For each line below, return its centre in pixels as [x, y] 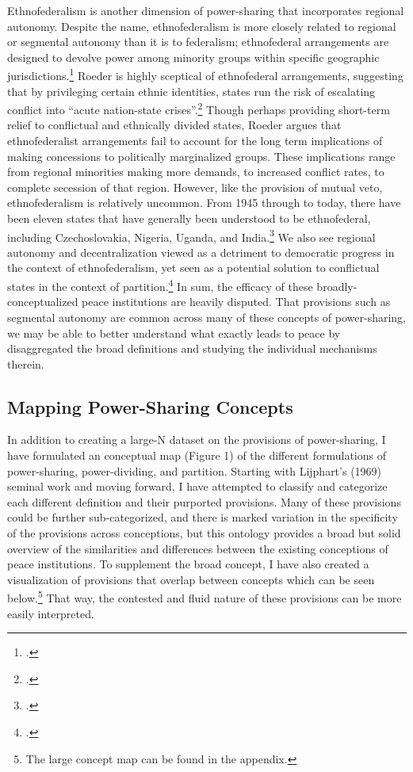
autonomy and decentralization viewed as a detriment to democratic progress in [201, 252]
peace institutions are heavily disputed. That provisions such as [236, 302]
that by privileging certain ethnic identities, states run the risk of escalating [191, 91]
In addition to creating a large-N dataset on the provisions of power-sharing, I [197, 440]
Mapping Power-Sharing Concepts [150, 406]
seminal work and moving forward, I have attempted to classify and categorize [197, 486]
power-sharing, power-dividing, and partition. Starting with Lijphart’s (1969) [195, 470]
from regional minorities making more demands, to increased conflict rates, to [196, 172]
